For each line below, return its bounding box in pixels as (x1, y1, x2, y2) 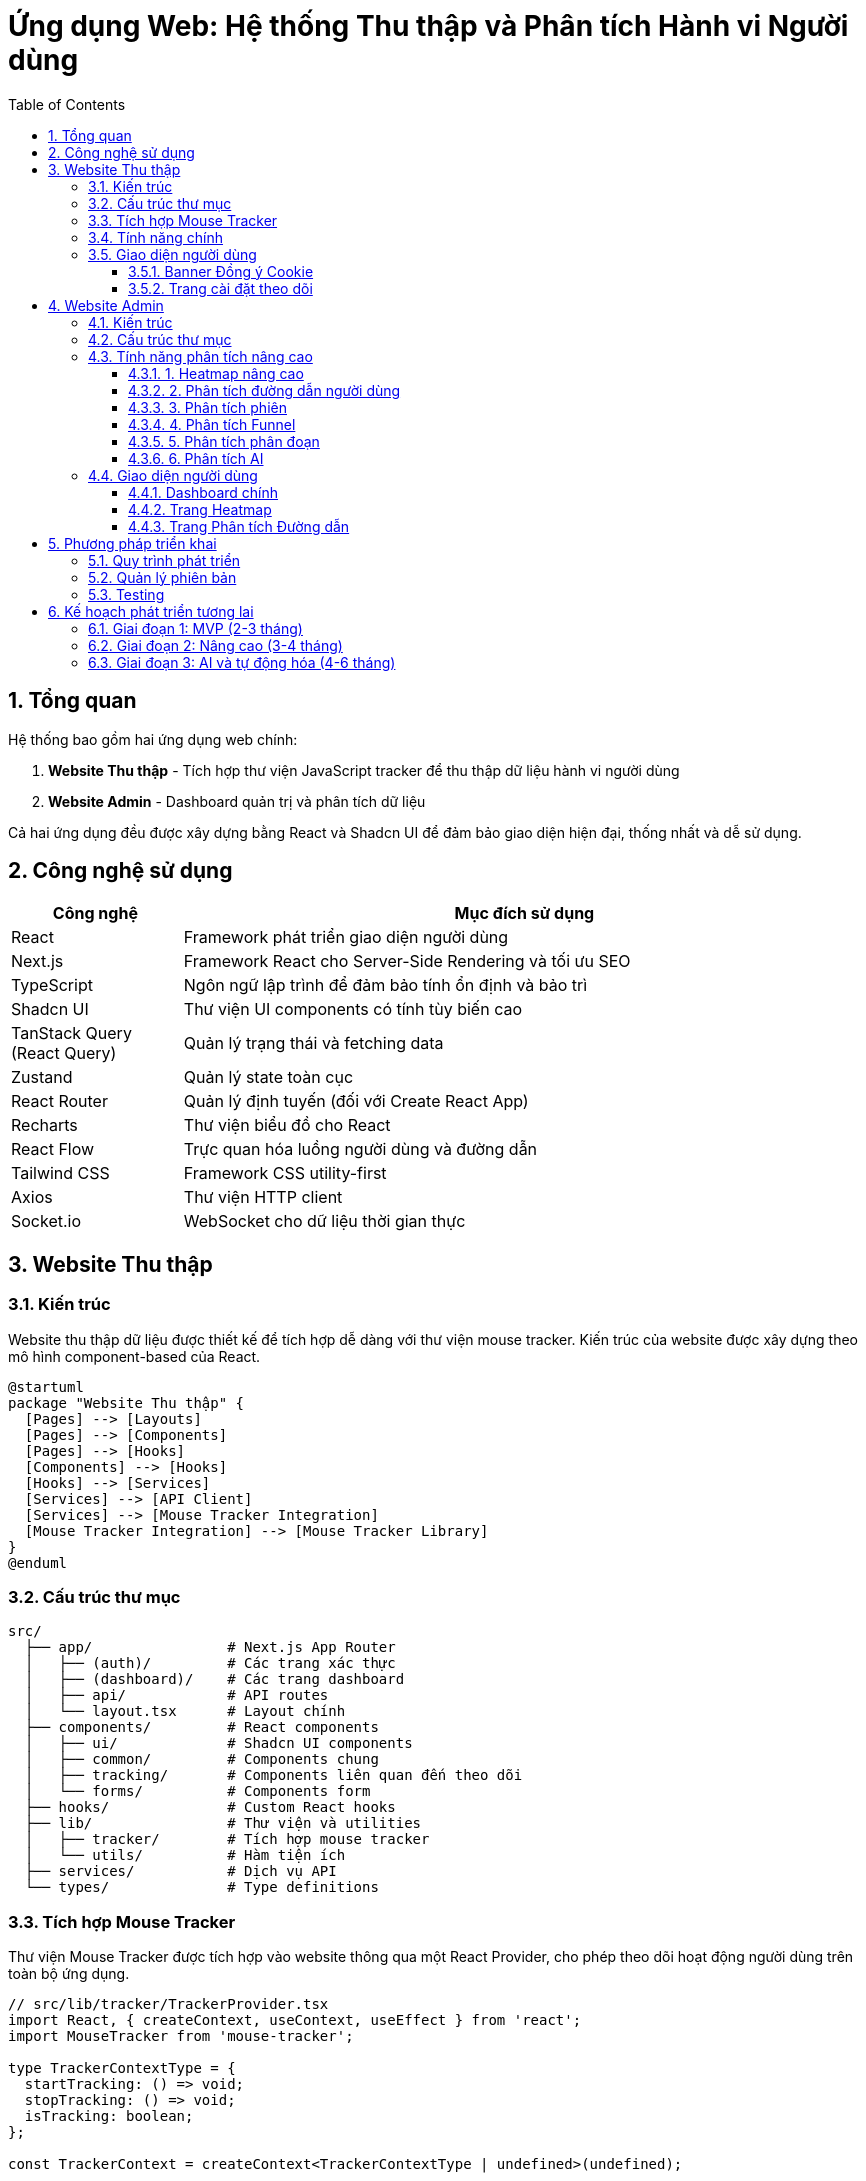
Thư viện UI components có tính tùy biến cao (183, 999, 523, 1020)
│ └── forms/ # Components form (24, 1783, 371, 1800)
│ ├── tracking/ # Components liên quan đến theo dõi (24, 1767, 523, 1784)
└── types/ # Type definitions (24, 1879, 379, 1896)
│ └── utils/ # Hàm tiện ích (24, 1847, 346, 1864)
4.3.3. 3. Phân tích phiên (128, 398, 287, 416)
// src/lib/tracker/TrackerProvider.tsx (8, 1996, 329, 2013)
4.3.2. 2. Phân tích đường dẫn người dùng (128, 381, 401, 399)
